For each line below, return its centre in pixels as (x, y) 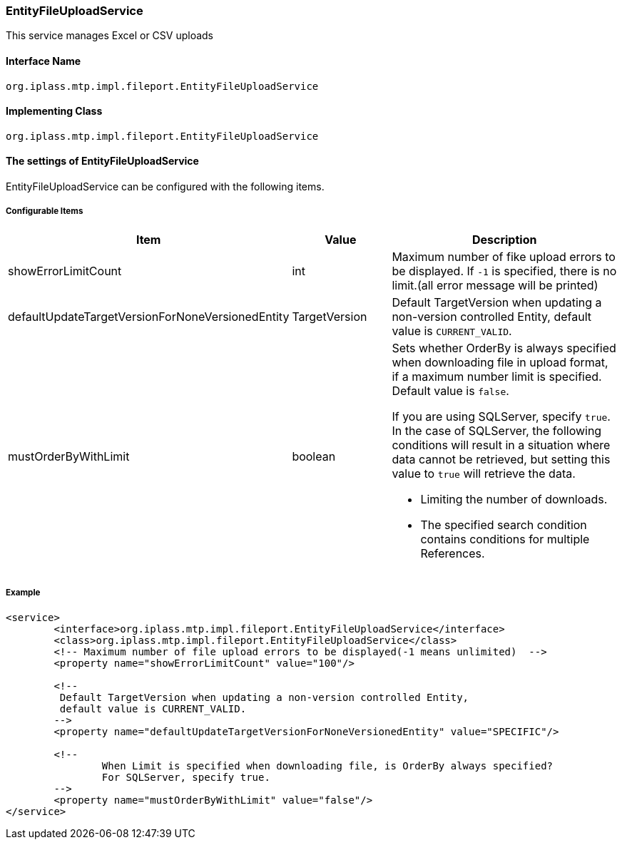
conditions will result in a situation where (501, 445)
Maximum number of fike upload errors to (504, 256)
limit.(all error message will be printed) (495, 285)
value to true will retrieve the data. (484, 473)
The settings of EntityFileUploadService (102, 161)
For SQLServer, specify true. (186, 777)
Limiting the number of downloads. (514, 499)
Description (504, 239)
